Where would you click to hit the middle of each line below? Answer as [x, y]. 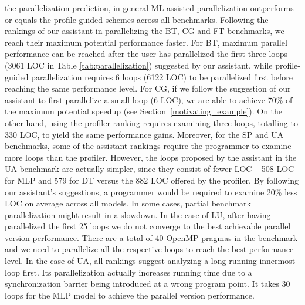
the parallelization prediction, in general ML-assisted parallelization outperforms [149, 8]
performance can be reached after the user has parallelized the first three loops [146, 54]
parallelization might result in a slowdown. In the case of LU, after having [138, 214]
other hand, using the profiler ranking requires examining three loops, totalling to [151, 122]
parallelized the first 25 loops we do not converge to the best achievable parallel [148, 226]
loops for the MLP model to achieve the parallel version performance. [130, 295]
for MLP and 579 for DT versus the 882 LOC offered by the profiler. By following [152, 180]
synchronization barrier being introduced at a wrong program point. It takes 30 [148, 284]
